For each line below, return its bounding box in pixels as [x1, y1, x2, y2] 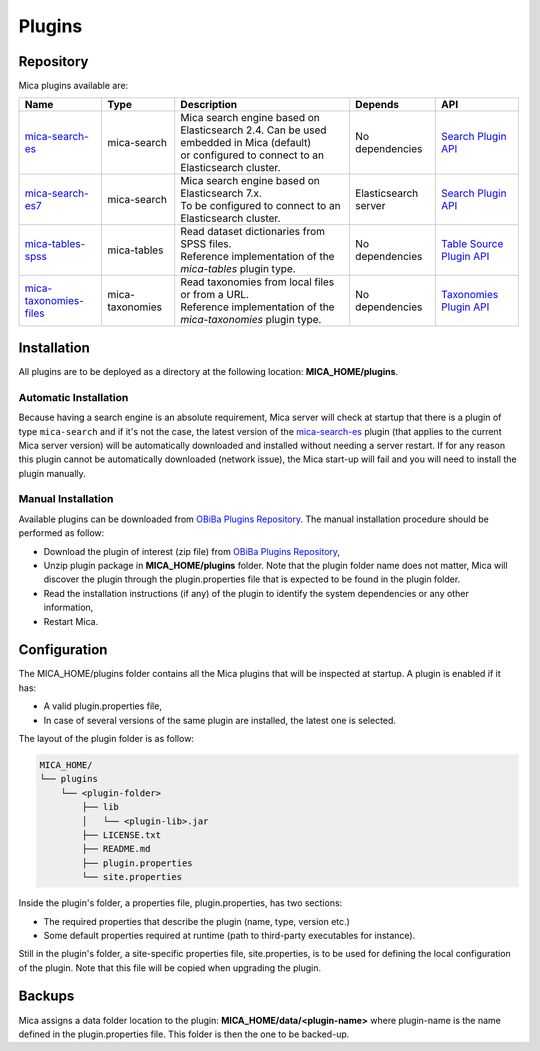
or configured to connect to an [180, 148, 325, 162]
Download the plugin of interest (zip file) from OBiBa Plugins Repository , [43, 545, 340, 557]
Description [180, 98, 238, 112]
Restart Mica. [43, 615, 99, 627]
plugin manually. [18, 467, 87, 479]
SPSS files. [180, 237, 232, 251]
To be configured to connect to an [180, 199, 341, 213]
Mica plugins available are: [18, 80, 129, 92]
